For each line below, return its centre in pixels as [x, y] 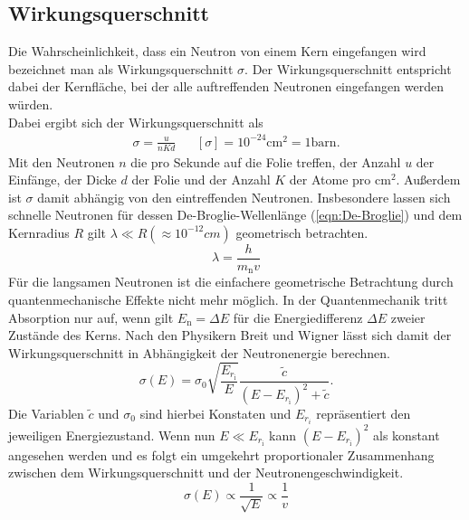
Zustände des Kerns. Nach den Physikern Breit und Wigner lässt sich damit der [230, 335]
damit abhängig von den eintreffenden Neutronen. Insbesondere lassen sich [244, 197]
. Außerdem [428, 180]
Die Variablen [46, 414]
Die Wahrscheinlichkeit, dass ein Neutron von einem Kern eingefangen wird [217, 51]
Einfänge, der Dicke [62, 180]
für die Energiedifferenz [298, 317]
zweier [408, 317]
